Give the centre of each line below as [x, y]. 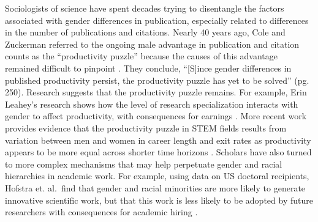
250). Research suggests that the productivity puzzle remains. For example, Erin [156, 92]
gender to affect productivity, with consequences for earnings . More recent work [156, 116]
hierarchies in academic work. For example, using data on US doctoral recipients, [157, 176]
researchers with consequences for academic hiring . [101, 212]
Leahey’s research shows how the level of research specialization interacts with [152, 104]
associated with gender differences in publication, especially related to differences [157, 20]
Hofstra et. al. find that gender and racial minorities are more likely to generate [155, 187]
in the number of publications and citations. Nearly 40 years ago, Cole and [145, 32]
